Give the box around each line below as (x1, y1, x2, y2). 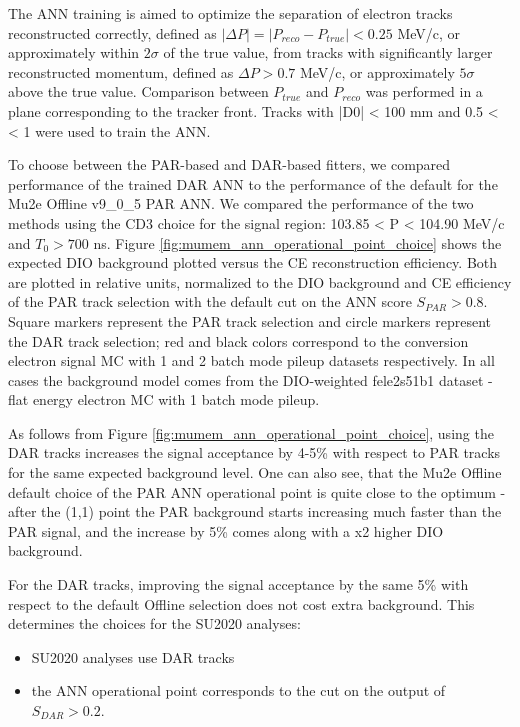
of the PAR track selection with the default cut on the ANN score (8, 291, 412, 312)
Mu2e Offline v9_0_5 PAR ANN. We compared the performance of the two (8, 193, 474, 214)
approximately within (8, 42, 140, 63)
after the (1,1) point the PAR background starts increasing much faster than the (8, 501, 502, 522)
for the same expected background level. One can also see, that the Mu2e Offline (8, 462, 502, 483)
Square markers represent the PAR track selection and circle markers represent (8, 310, 491, 331)
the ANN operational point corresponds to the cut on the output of (31, 680, 446, 701)
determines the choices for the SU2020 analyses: (8, 613, 301, 634)
